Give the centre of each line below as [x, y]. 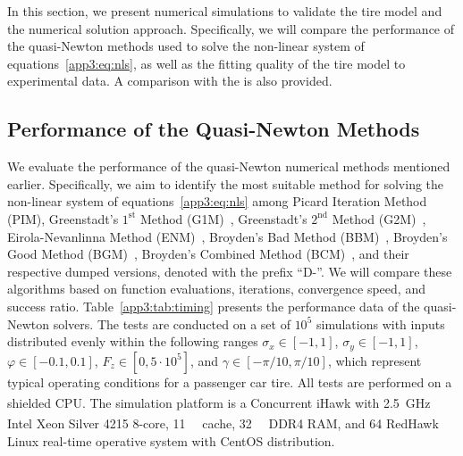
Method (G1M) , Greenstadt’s [223, 218]
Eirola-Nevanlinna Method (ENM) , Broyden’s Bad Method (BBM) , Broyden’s [227, 236]
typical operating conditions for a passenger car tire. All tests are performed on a [230, 381]
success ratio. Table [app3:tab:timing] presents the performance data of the [214, 306]
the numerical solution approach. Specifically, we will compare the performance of [231, 28]
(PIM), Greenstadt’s [63, 218]
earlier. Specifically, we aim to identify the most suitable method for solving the [226, 183]
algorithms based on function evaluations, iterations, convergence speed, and [216, 289]
